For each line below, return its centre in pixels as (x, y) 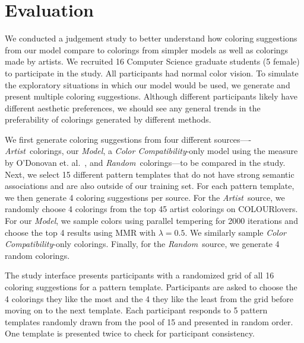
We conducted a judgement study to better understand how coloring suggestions (151, 38)
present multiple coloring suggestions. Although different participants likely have (151, 96)
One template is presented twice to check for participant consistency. (130, 333)
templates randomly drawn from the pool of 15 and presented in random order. (149, 321)
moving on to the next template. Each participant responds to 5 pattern (136, 310)
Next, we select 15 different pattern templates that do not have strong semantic (150, 174)
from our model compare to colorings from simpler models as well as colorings (147, 49)
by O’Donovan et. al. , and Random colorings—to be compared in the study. (145, 163)
